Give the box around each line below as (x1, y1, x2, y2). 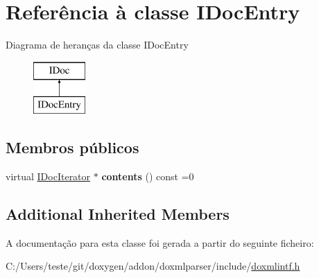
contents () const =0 (101, 169, 194, 184)
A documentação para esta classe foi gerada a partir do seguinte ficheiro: (6, 235, 314, 250)
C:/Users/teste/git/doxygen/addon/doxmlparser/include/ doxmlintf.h (6, 259, 300, 273)
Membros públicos (6, 137, 139, 158)
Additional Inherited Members (6, 203, 230, 225)
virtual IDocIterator (6, 169, 91, 184)
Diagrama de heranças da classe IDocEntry (6, 37, 189, 52)
